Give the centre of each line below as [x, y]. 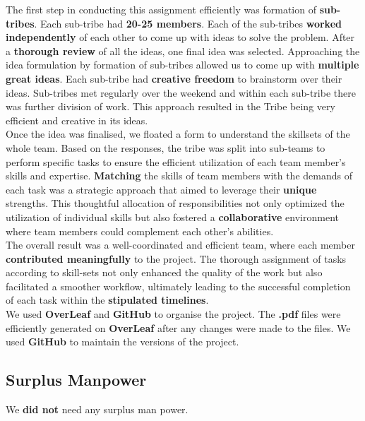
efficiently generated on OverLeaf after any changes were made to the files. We [178, 327]
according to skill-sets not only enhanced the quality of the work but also [164, 272]
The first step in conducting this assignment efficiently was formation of [161, 9]
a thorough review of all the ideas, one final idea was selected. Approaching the [183, 51]
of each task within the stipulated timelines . [107, 300]
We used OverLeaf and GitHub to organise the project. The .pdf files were [173, 314]
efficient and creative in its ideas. [77, 120]
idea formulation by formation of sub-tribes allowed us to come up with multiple [182, 65]
